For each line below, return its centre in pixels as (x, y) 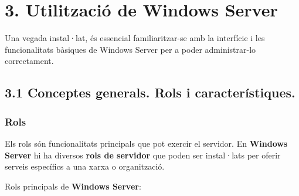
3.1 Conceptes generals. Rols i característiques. (150, 92)
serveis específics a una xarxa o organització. (85, 166)
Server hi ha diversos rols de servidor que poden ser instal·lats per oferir (143, 155)
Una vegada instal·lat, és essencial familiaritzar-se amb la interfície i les (135, 38)
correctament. (29, 61)
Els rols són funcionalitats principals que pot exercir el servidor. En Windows (146, 143)
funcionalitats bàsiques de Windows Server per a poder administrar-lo (130, 49)
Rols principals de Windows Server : (73, 186)
